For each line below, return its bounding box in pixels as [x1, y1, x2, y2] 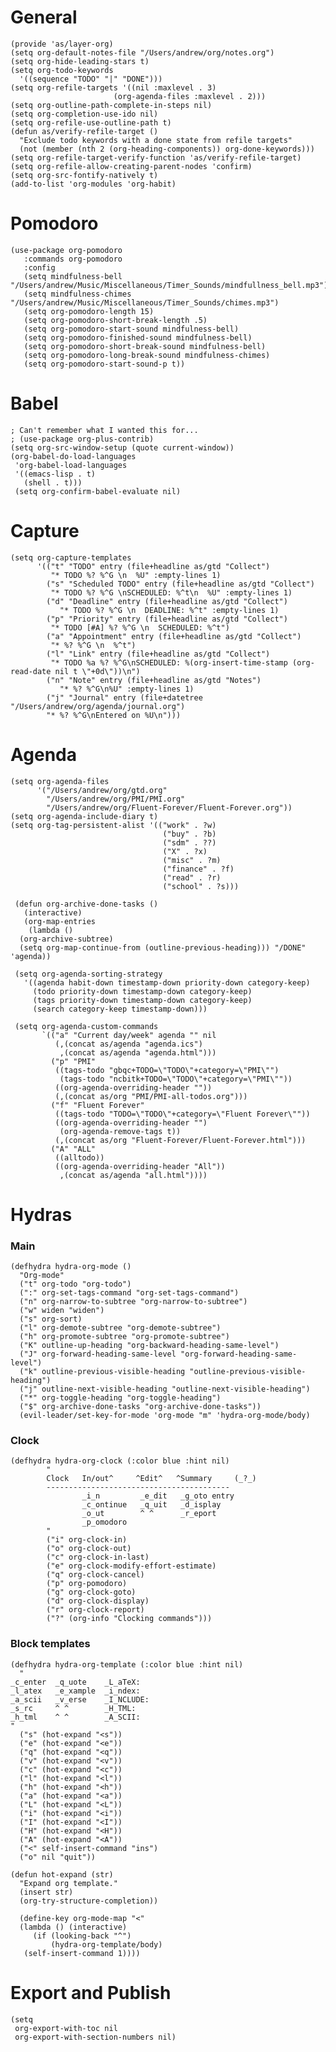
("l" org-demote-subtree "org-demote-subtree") [19, 1323, 222, 1333]
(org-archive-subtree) [19, 934, 114, 944]
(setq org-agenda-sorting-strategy [14, 969, 163, 979]
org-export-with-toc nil [14, 2023, 118, 2033]
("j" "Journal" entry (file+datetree [46, 692, 203, 703]
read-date [10, 666, 52, 676]
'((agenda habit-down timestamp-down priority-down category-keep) [23, 977, 311, 988]
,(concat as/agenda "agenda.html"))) [59, 1047, 217, 1058]
